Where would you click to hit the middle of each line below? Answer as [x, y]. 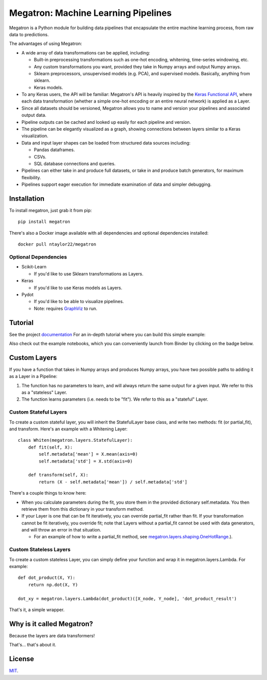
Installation [27, 198]
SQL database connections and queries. [75, 163]
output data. [34, 115]
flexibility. [31, 177]
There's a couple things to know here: [48, 493]
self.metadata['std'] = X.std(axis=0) [86, 461]
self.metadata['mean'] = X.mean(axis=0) [88, 454]
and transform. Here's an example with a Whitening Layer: [68, 429]
